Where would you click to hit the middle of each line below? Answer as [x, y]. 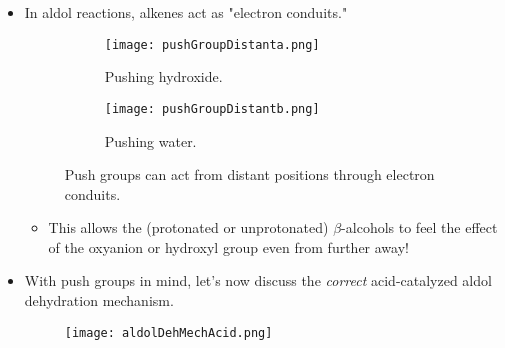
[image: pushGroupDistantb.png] [212, 108]
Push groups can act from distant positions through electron [249, 174]
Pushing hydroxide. [163, 76]
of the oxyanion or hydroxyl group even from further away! [228, 246]
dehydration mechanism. [99, 300]
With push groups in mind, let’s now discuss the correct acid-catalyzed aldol [258, 280]
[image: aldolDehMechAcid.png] [168, 332]
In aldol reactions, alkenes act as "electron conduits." [186, 12]
